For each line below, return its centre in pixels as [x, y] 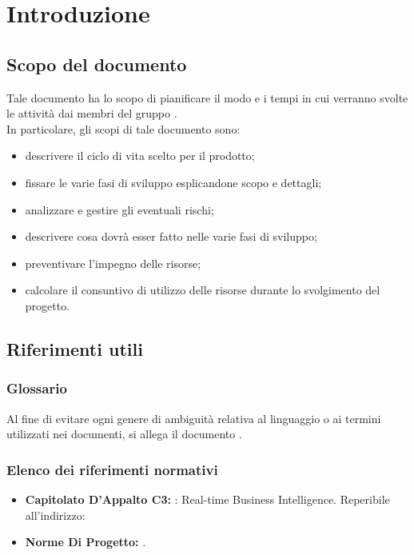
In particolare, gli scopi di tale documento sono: [123, 128]
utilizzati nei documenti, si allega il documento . [124, 434]
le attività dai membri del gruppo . [92, 113]
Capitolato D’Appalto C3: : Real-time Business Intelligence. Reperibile [207, 499]
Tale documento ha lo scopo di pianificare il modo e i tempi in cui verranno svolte [207, 97]
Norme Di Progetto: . [86, 542]
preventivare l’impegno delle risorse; [113, 263]
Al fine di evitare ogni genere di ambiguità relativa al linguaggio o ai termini [194, 418]
